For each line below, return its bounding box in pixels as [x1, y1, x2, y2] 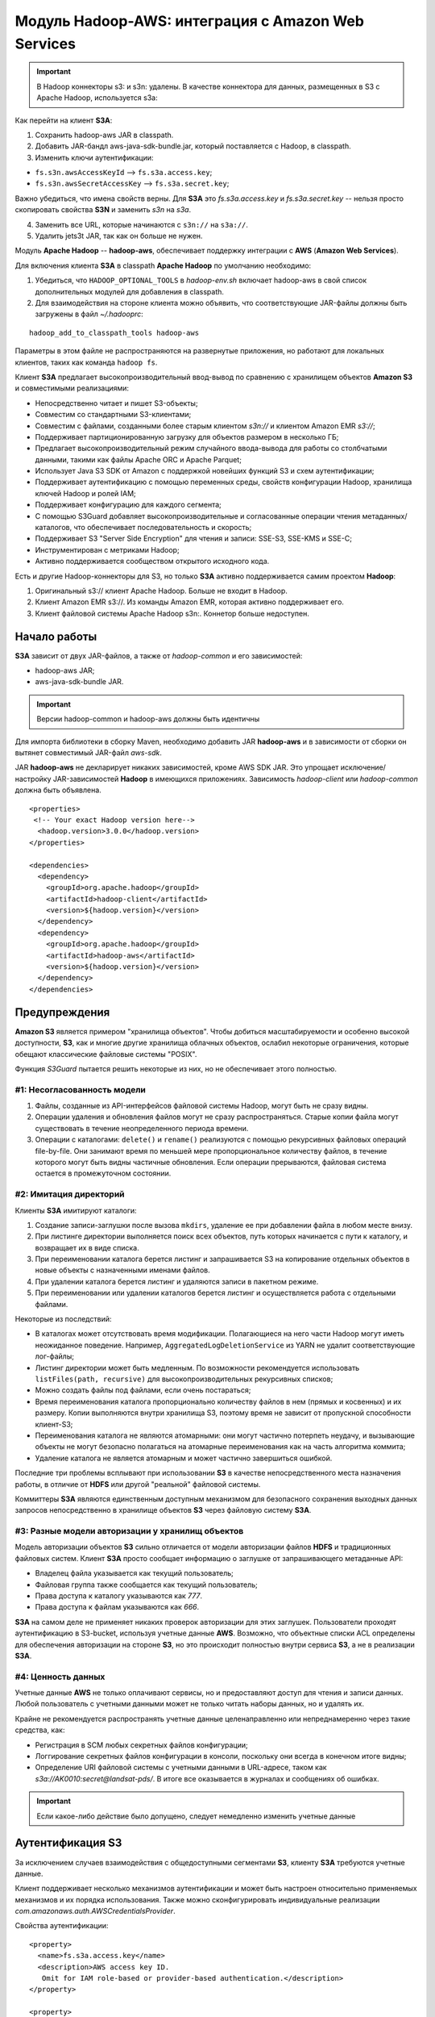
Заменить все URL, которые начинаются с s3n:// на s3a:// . [35, 219, 249, 229]
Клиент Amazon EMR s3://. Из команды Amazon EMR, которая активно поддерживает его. [35, 597, 344, 607]
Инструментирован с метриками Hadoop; [35, 545, 180, 554]
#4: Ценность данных [14, 1671, 106, 1682]
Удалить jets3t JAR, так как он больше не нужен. [35, 231, 203, 241]
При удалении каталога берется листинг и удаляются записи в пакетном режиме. [35, 1276, 319, 1286]
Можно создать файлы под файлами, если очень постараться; [35, 1385, 251, 1395]
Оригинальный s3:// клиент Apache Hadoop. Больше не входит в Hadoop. [35, 586, 288, 595]
